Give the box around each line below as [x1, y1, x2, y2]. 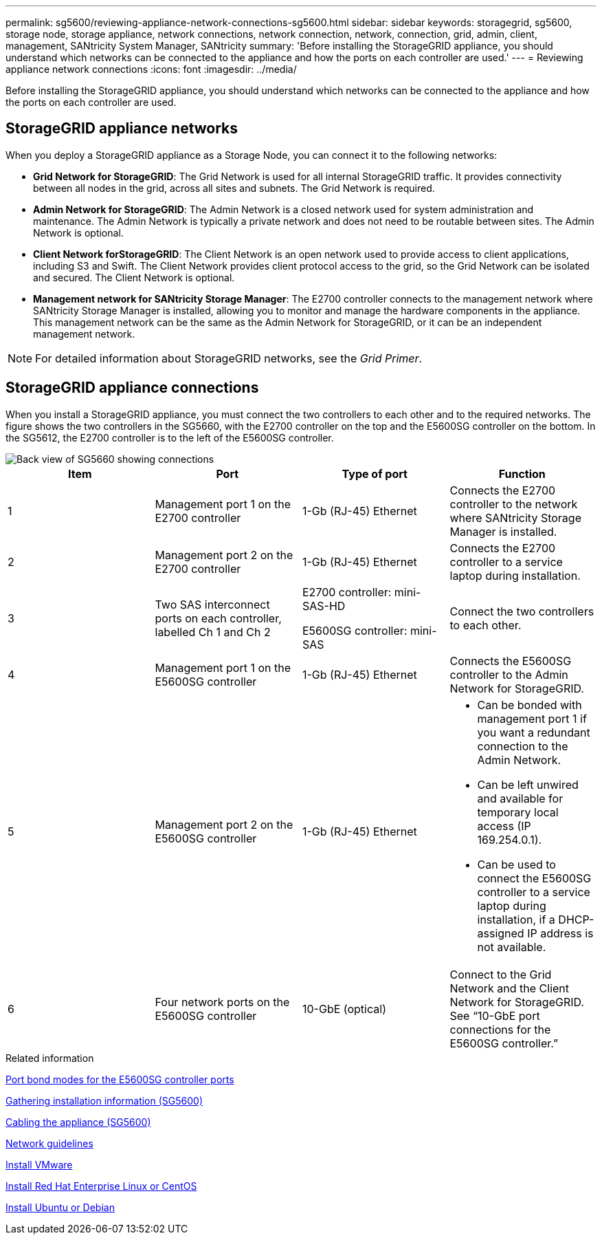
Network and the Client [449, 981, 570, 995]
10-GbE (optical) [302, 1001, 386, 1016]
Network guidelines [5, 1137, 93, 1149]
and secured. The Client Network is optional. [33, 271, 235, 283]
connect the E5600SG [477, 871, 592, 885]
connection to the [477, 739, 568, 753]
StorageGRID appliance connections [5, 379, 259, 397]
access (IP [477, 818, 531, 833]
